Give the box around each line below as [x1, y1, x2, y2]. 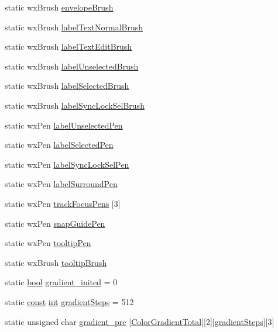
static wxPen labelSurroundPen [5, 178, 118, 190]
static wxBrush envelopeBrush [5, 1, 114, 13]
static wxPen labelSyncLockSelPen [5, 158, 129, 170]
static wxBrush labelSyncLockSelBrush [5, 99, 145, 111]
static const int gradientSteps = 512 [5, 295, 134, 307]
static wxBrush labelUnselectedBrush [5, 60, 139, 72]
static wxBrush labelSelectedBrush [5, 79, 129, 92]
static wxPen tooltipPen [5, 237, 91, 249]
